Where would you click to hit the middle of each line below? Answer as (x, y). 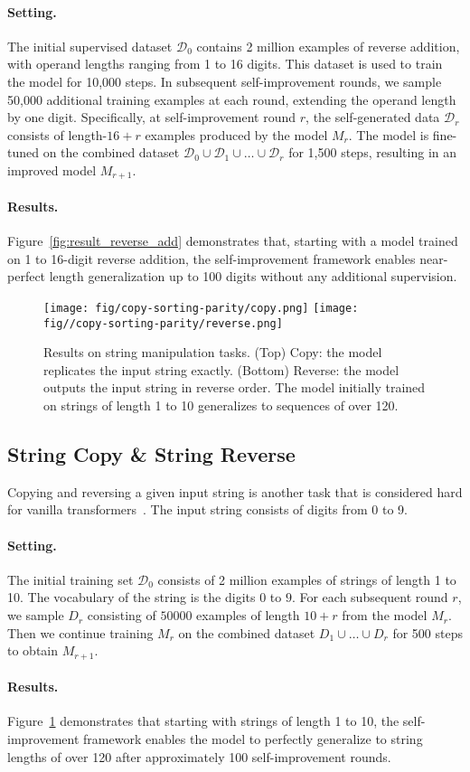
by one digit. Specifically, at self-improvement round (152, 117)
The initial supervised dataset (90, 46)
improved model (52, 169)
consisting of (122, 615)
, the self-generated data (373, 117)
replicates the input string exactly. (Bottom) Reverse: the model (221, 369)
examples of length (248, 615)
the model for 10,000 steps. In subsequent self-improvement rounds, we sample (225, 81)
